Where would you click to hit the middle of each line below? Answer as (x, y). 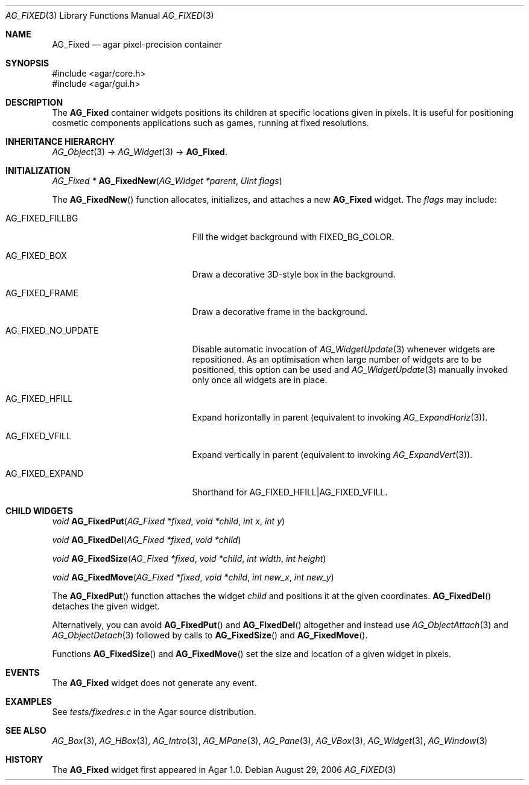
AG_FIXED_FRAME (42, 293)
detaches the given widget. (106, 606)
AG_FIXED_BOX (36, 256)
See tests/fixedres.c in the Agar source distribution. (154, 712)
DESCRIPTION (34, 102)
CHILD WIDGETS (40, 511)
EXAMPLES (29, 701)
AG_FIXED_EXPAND (45, 473)
